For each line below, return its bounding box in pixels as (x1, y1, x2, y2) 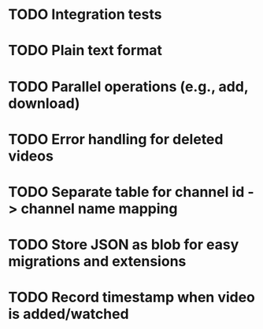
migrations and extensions (8, 253, 187, 271)
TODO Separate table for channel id (8, 183, 245, 201)
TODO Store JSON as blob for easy (8, 236, 239, 253)
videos (8, 147, 54, 164)
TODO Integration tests (8, 6, 162, 24)
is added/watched (8, 305, 129, 323)
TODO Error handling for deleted (8, 130, 224, 148)
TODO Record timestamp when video (8, 289, 256, 306)
